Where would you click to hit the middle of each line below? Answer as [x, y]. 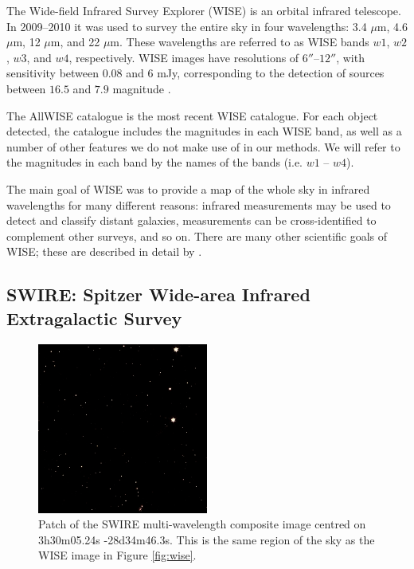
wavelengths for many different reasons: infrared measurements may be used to [199, 204]
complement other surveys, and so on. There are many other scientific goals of [197, 235]
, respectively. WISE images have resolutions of [184, 57]
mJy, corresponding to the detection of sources [271, 73]
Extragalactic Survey [94, 318]
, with [350, 57]
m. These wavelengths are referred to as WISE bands [240, 42]
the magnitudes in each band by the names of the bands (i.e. [155, 162]
